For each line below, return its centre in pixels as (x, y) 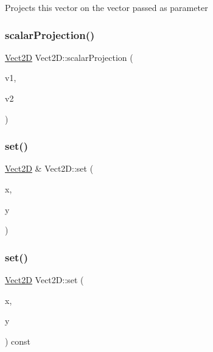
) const (18, 341)
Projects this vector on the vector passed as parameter (106, 7)
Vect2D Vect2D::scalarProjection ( (69, 57)
